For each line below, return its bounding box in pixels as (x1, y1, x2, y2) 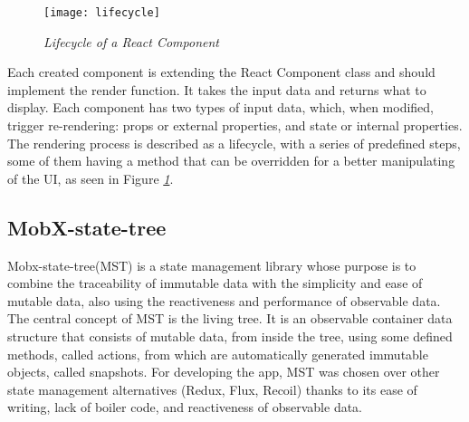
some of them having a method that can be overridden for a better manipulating (7, 151, 455, 170)
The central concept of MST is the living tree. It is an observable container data (7, 309, 453, 328)
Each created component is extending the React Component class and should (7, 62, 435, 82)
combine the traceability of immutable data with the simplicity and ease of (7, 273, 423, 293)
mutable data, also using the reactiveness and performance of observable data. (7, 291, 441, 310)
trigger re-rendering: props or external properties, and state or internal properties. (7, 116, 463, 135)
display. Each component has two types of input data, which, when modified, (7, 98, 435, 117)
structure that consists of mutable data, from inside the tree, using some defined (7, 326, 453, 345)
